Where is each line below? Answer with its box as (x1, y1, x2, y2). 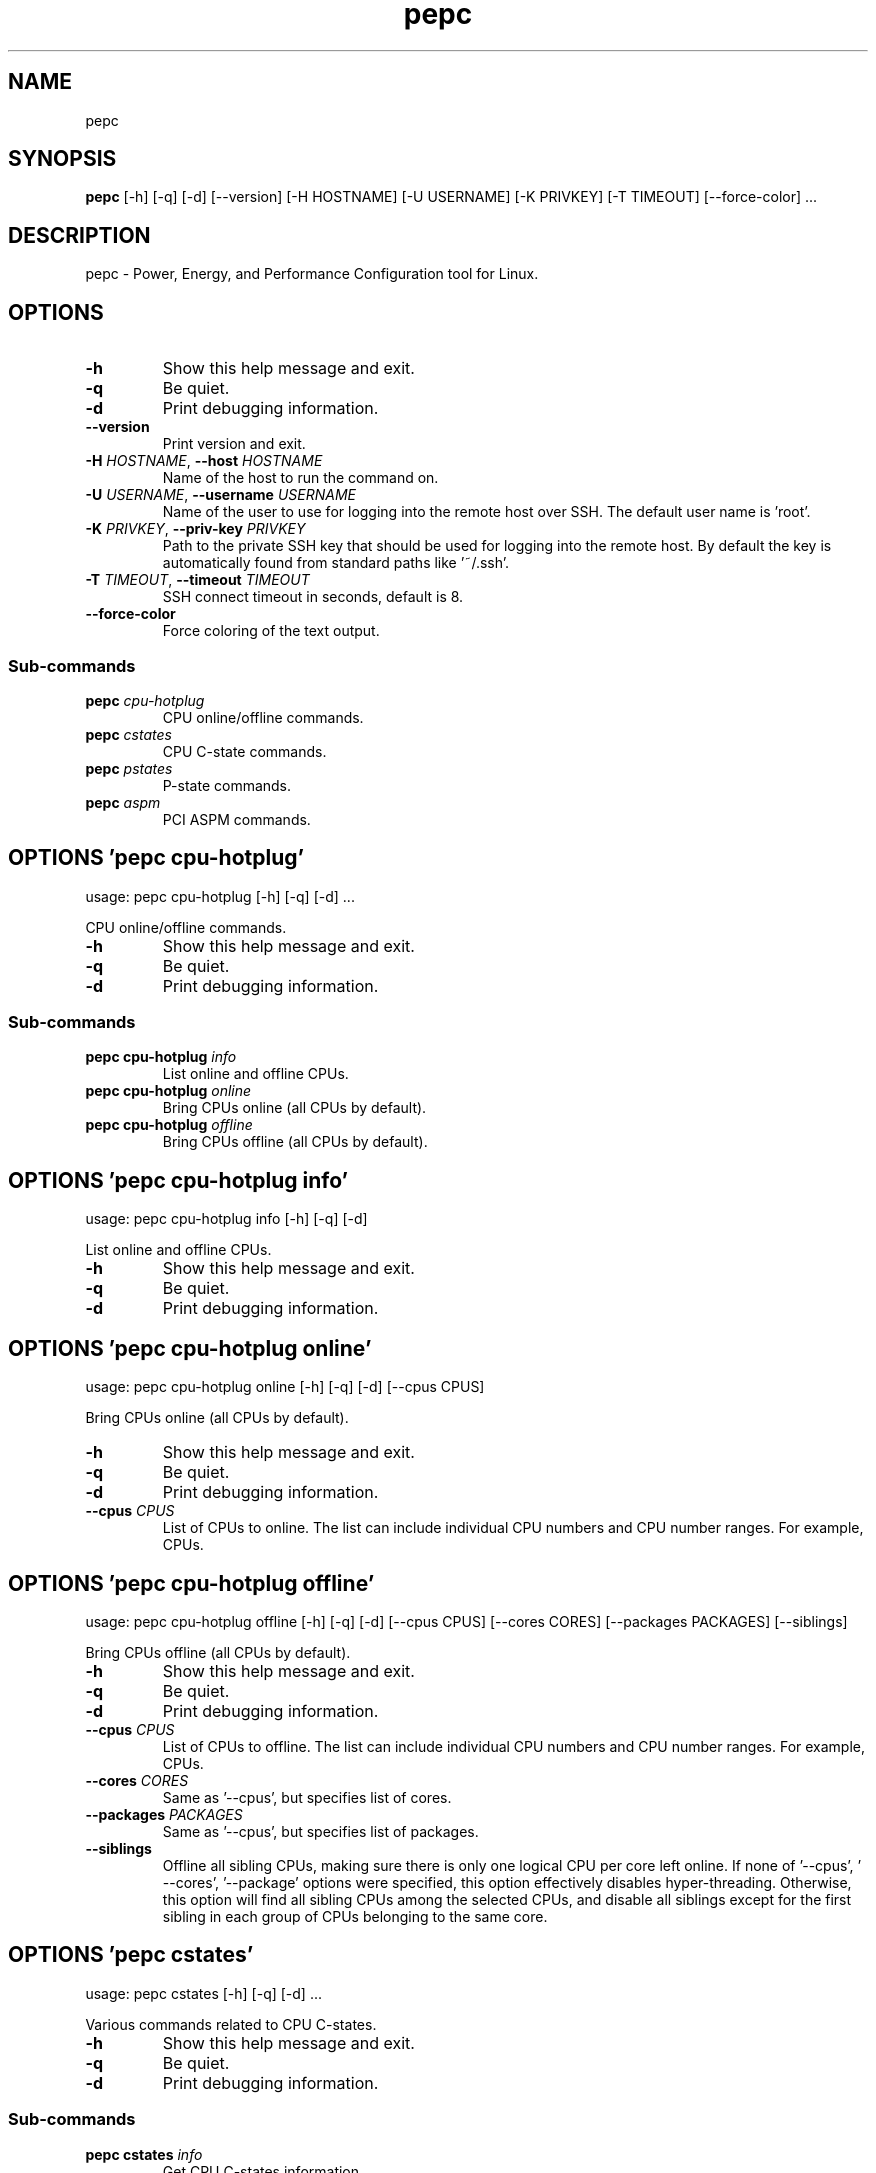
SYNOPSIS (8, 146, 117, 172)
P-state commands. (162, 776, 292, 794)
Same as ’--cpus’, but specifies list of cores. (162, 1789, 452, 1806)
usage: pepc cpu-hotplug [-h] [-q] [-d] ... (85, 887, 355, 905)
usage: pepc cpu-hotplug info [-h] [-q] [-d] (85, 1210, 368, 1228)
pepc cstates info (85, 2145, 203, 2163)
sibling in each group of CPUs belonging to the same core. (162, 1908, 548, 1925)
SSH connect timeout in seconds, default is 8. (162, 588, 464, 606)
